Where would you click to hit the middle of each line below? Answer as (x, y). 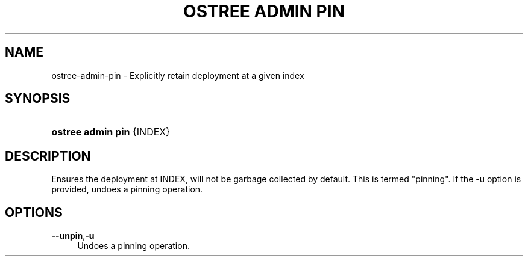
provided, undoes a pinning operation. (127, 189)
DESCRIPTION (48, 156)
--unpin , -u (73, 236)
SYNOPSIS (38, 99)
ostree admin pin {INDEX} (111, 132)
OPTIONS (34, 212)
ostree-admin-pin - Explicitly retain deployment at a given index (178, 75)
